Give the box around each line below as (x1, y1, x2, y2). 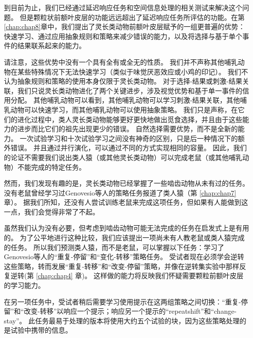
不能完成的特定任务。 (17, 161, 86, 172)
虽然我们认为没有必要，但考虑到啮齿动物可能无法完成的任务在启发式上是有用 (4, 223, 249, 233)
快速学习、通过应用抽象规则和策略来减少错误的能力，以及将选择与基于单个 (4, 31, 242, 41)
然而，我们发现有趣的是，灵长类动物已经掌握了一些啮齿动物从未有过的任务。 (4, 178, 249, 188)
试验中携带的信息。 (10, 325, 72, 335)
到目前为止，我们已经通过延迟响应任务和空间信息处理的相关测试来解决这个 (4, 2, 242, 12)
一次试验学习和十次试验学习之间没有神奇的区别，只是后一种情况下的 (19, 133, 238, 143)
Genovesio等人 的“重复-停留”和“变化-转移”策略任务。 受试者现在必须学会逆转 (4, 251, 244, 262)
